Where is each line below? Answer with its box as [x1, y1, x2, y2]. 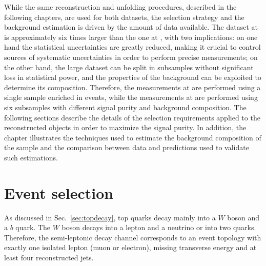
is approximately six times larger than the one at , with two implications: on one [4, 31, 258, 42]
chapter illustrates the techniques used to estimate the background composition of [4, 132, 261, 142]
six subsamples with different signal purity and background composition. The [4, 101, 247, 112]
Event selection [4, 182, 114, 203]
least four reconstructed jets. [4, 252, 94, 262]
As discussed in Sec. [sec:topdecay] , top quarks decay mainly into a [4, 212, 216, 222]
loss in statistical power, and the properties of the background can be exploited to [4, 72, 261, 83]
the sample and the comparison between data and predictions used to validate [4, 142, 249, 153]
